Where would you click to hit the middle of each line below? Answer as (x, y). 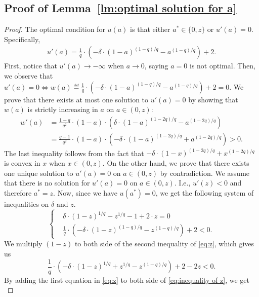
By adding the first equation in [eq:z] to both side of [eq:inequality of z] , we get (127, 280)
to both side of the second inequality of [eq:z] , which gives (164, 244)
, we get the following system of (205, 192)
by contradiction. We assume (205, 173)
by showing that (213, 99)
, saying (156, 66)
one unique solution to (39, 173)
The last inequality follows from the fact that (74, 153)
